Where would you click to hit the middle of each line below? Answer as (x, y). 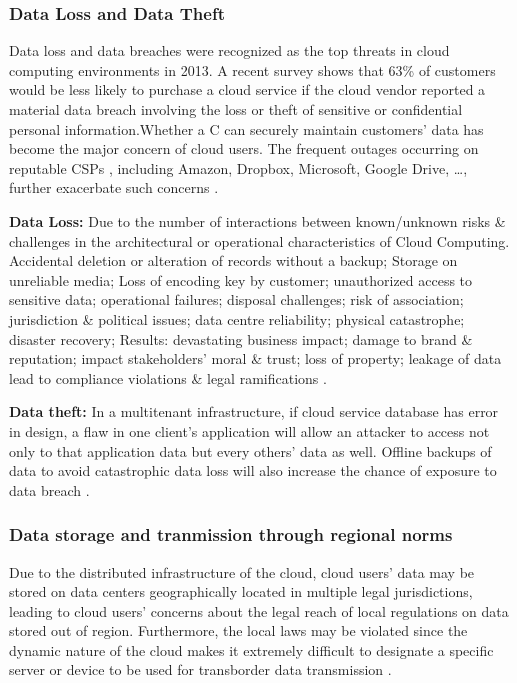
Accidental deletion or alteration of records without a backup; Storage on (233, 260)
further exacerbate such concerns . (114, 187)
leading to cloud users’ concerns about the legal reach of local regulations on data (259, 610)
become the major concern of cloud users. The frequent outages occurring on (244, 148)
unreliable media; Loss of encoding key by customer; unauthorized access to (241, 279)
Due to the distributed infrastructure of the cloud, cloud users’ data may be (242, 571)
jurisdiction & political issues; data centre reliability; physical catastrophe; (237, 318)
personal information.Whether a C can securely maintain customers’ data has (246, 128)
